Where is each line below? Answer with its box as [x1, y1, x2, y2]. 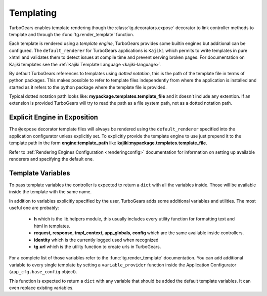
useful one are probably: [9, 205, 59, 211]
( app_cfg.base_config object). [9, 269, 78, 275]
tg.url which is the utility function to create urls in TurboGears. [34, 244, 161, 250]
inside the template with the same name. [9, 189, 92, 195]
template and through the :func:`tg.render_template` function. [9, 31, 134, 37]
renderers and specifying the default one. [9, 156, 94, 162]
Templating [9, 7, 57, 18]
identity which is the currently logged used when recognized [34, 237, 159, 243]
